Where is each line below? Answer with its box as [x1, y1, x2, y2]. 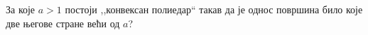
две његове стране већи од [6, 15, 120, 30]
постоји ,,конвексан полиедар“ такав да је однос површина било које [65, 2, 363, 16]
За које [6, 2, 36, 16]
